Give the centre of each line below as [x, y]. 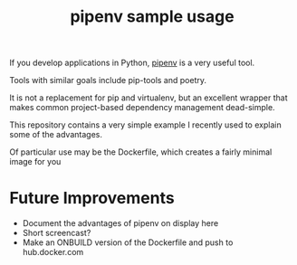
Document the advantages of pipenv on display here [120, 223]
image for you [35, 162]
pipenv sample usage [152, 17]
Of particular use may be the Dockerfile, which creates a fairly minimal [141, 152]
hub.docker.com [53, 252]
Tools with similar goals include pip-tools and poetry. [108, 80]
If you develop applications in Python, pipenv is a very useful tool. [132, 63]
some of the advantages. [56, 135]
